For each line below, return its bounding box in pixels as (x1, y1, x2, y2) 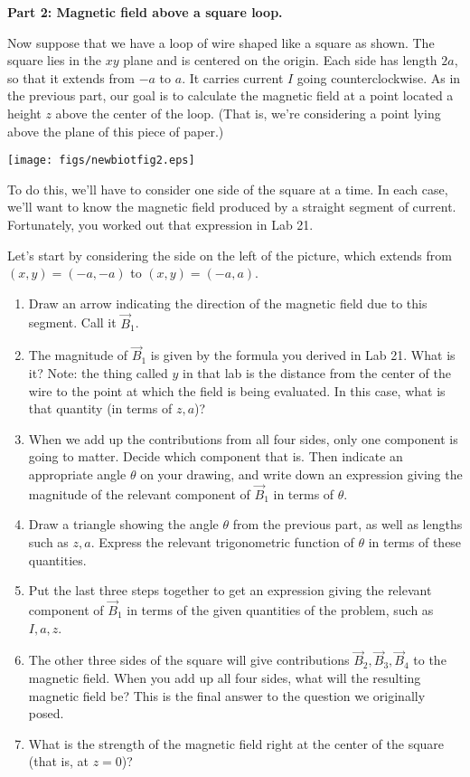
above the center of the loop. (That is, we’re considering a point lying (55, 103, 441, 122)
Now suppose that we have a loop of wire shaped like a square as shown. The (7, 33, 435, 52)
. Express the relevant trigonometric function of (90, 532, 354, 551)
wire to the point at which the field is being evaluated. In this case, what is (28, 381, 446, 400)
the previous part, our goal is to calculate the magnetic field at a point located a (7, 86, 454, 105)
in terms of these (368, 532, 462, 551)
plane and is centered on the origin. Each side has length (123, 51, 437, 70)
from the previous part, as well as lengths (232, 515, 463, 534)
